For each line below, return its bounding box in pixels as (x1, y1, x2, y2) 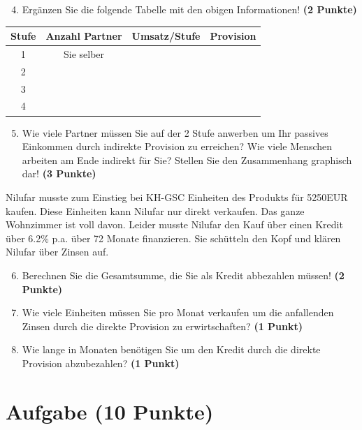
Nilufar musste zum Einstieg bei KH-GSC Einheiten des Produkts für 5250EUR (6, 189, 348, 204)
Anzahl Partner (45, 29, 122, 43)
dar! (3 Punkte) (22, 166, 96, 181)
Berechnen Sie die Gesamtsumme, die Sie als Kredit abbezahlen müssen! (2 (22, 267, 345, 282)
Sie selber (63, 46, 105, 61)
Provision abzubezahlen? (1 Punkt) (22, 355, 180, 370)
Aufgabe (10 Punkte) (6, 396, 214, 425)
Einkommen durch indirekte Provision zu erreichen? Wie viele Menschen (22, 139, 333, 154)
